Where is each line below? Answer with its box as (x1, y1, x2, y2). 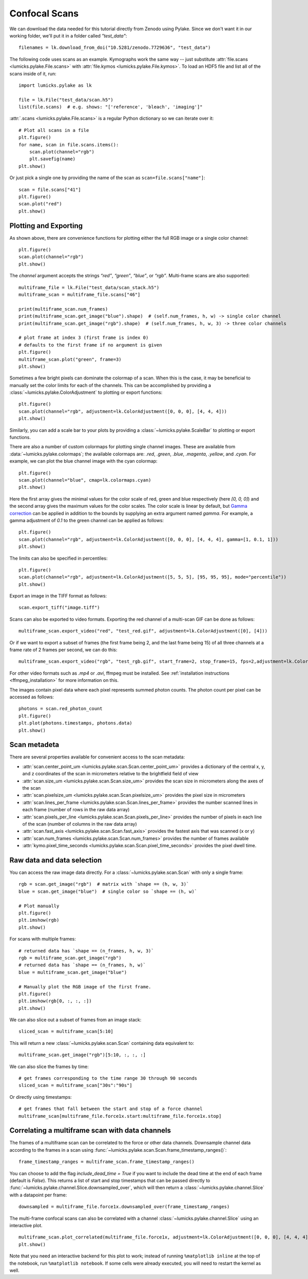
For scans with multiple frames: (9, 936, 76, 942)
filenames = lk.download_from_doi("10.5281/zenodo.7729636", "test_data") (18, 45, 211, 51)
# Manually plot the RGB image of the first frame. (18, 984, 151, 989)
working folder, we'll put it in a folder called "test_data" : (9, 32, 127, 39)
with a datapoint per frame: (9, 1192, 67, 1198)
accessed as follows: (9, 694, 54, 700)
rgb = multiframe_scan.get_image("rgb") (18, 955, 122, 961)
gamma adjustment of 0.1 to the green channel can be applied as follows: (9, 517, 164, 523)
